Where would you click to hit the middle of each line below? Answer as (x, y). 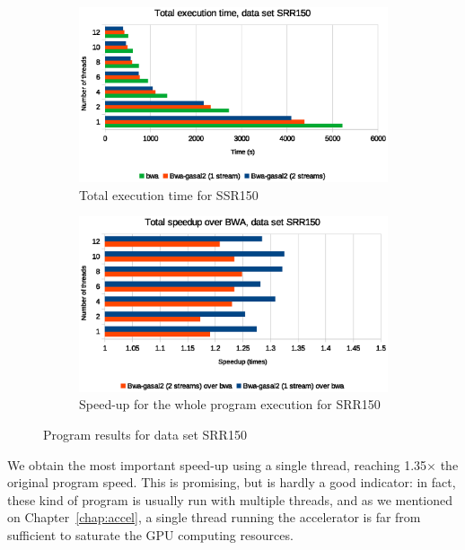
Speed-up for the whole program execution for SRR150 (230, 404)
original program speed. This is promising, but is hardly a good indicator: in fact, (232, 482)
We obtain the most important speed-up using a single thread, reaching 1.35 (217, 464)
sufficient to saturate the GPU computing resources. (150, 535)
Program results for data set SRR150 (145, 435)
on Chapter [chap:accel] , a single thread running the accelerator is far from (214, 517)
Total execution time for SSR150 (169, 194)
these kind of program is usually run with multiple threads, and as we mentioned (230, 499)
